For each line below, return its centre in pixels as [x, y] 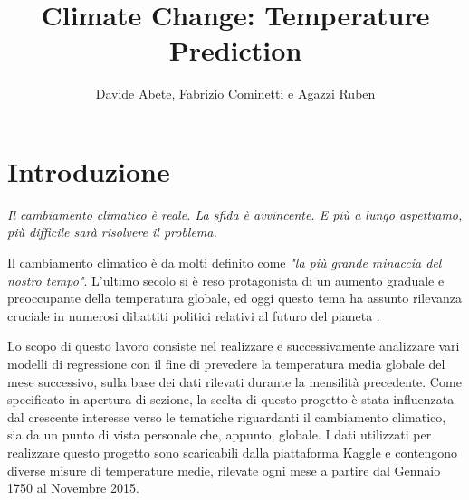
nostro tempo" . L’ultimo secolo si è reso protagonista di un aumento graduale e [226, 280]
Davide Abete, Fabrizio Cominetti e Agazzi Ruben [235, 94]
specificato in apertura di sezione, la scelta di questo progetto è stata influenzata [231, 399]
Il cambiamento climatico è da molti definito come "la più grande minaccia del [225, 263]
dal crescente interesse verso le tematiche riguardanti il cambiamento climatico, [227, 416]
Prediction [235, 50]
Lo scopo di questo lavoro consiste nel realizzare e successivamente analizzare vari [234, 346]
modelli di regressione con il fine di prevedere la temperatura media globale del [226, 363]
